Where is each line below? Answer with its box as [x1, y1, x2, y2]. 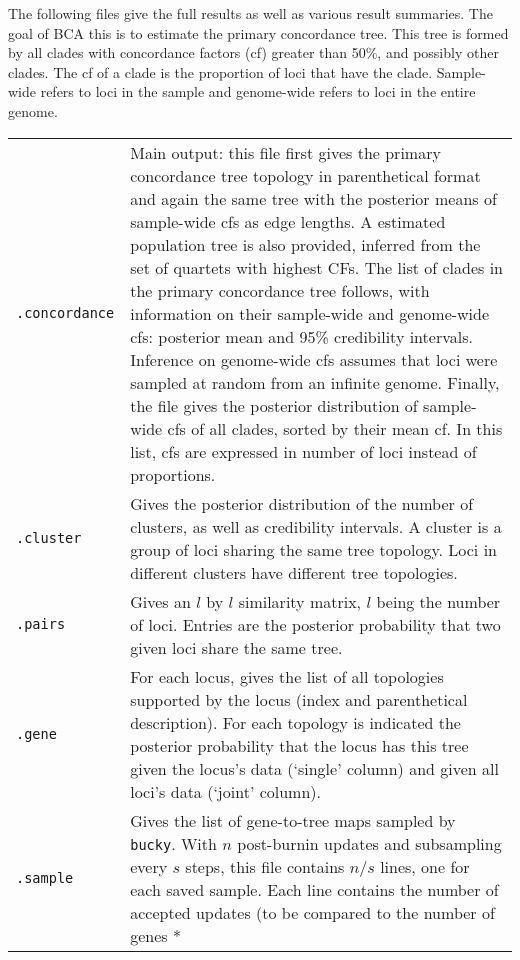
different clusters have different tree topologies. [130, 560, 458, 584]
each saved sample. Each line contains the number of [130, 877, 499, 901]
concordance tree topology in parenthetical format [130, 163, 481, 187]
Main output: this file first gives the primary [130, 140, 441, 164]
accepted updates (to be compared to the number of [130, 900, 495, 924]
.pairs [16, 616, 66, 633]
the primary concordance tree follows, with [130, 278, 430, 302]
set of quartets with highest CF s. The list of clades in [130, 255, 504, 279]
